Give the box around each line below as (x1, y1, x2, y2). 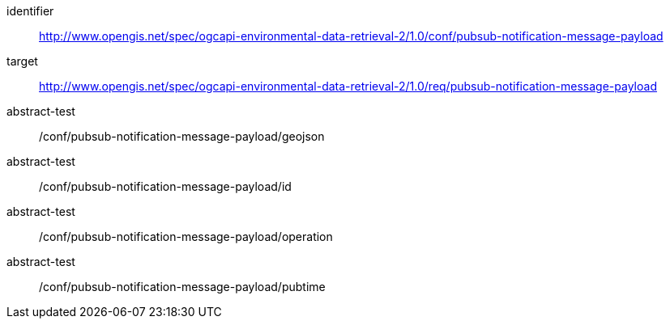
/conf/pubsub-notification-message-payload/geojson (39, 129, 325, 143)
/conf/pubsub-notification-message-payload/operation (39, 230, 333, 243)
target (6, 54, 38, 68)
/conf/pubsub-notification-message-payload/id (39, 179, 292, 193)
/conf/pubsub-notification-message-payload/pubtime (39, 280, 326, 293)
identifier (6, 4, 54, 18)
